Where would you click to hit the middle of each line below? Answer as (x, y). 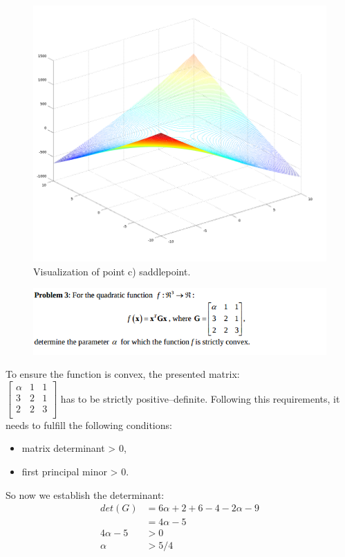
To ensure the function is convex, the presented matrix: (123, 374)
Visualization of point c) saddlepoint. (112, 271)
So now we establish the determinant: (85, 494)
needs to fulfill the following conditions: (89, 424)
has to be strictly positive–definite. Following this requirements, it (200, 398)
